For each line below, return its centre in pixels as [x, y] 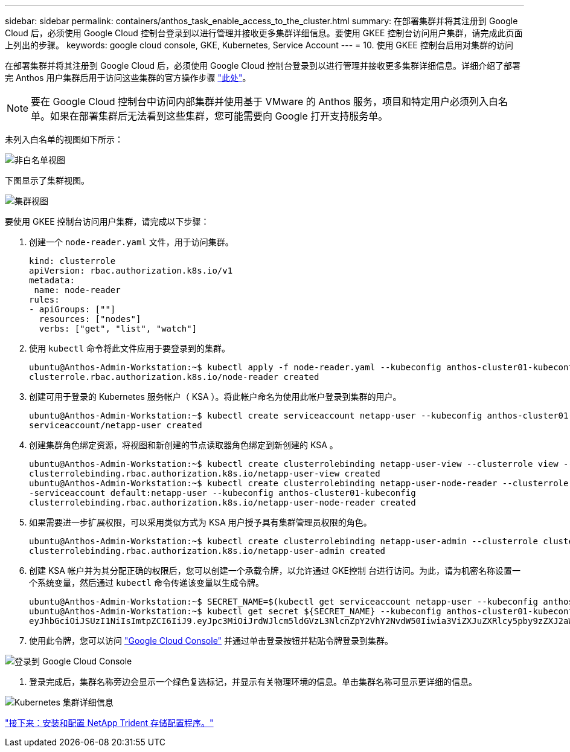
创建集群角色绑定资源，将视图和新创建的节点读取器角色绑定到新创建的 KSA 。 [184, 445]
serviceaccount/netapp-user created [116, 425]
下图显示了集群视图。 [47, 180]
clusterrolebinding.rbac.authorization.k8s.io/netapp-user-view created [205, 474]
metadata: [52, 280]
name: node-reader [77, 290]
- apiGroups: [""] [72, 309]
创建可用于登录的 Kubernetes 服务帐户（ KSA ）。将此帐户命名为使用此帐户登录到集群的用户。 [215, 397]
